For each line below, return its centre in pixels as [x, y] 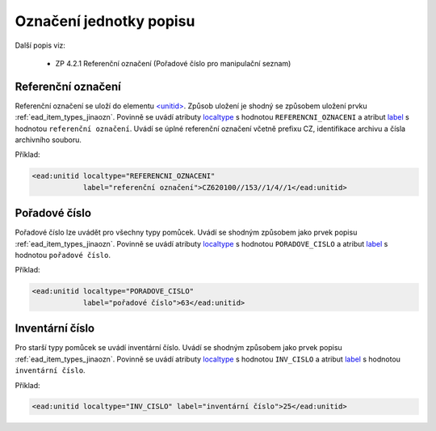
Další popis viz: [40, 45]
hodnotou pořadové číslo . [63, 256]
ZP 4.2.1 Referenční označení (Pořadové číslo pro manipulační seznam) [173, 63]
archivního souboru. [48, 140]
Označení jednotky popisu [105, 21]
